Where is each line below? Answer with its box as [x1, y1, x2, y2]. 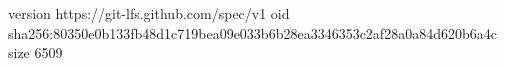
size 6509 [8, 42, 63, 63]
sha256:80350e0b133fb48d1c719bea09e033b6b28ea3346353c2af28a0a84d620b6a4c [8, 22, 497, 43]
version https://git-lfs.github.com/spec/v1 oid [8, 3, 290, 23]
